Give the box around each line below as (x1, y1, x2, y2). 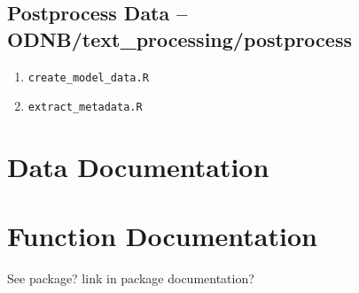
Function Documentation (7, 218, 317, 254)
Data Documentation (7, 149, 269, 185)
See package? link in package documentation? (7, 269, 254, 288)
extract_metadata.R (27, 101, 143, 114)
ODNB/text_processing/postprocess (7, 25, 352, 52)
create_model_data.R (27, 71, 149, 84)
